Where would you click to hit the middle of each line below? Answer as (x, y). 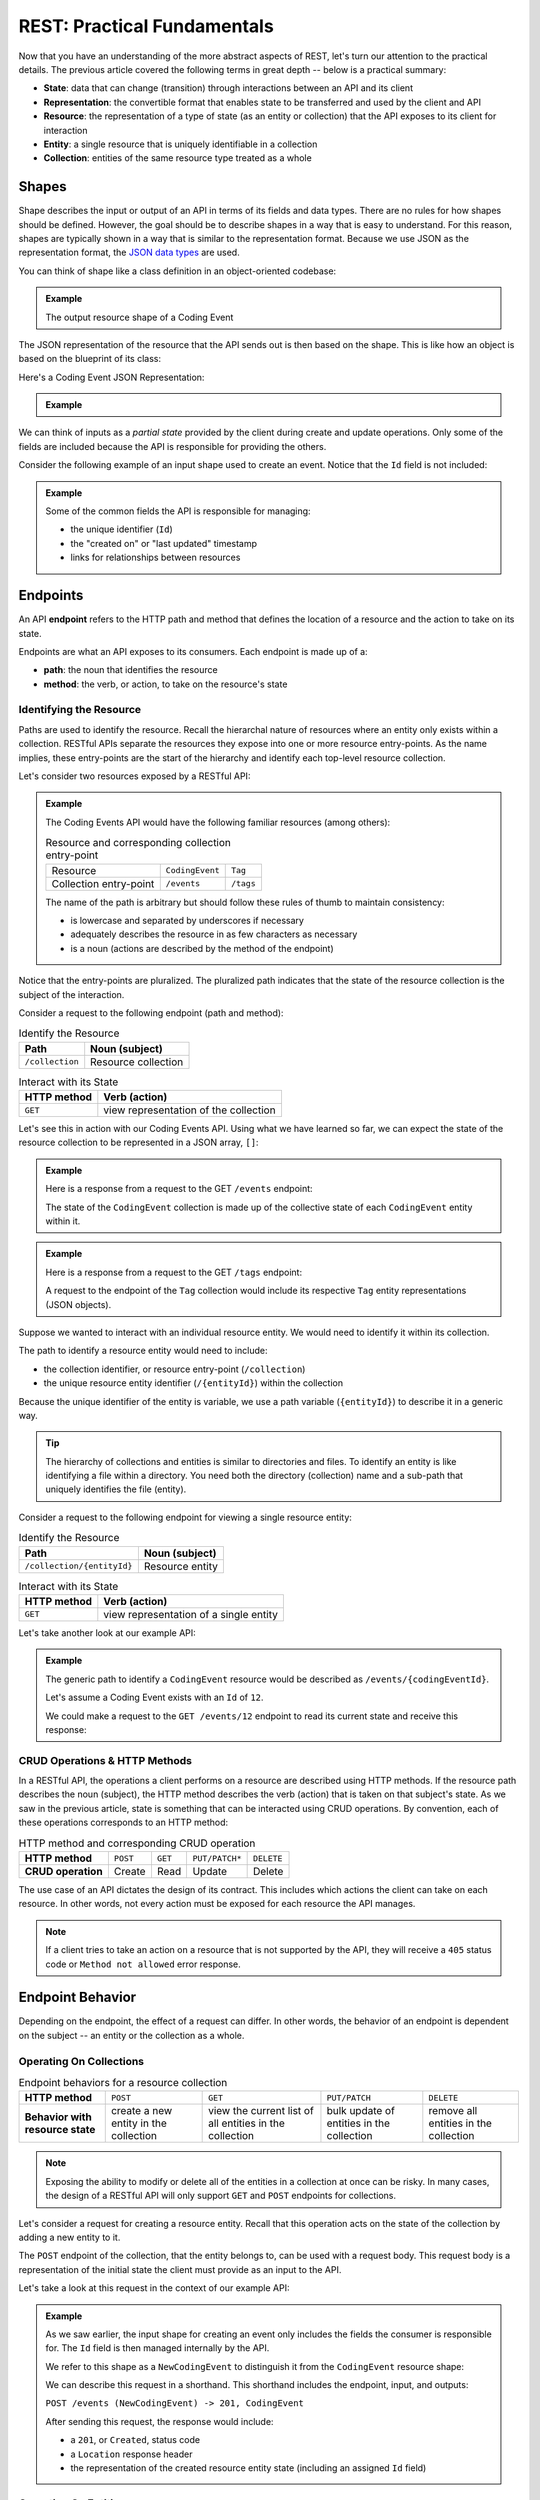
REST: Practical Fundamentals (146, 26)
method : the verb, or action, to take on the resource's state (165, 684)
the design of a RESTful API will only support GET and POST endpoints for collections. (221, 2196)
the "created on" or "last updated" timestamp (164, 543)
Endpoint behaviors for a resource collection (123, 2083)
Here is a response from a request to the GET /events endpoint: (179, 1189)
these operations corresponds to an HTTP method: (123, 1822)
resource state (60, 2130)
